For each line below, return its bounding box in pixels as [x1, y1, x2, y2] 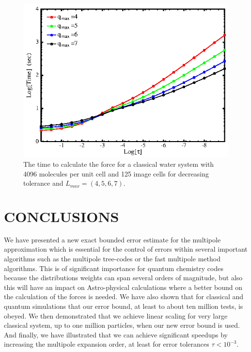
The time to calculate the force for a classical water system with [23, 159, 214, 169]
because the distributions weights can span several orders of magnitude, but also [4, 272, 243, 283]
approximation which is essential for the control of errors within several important [4, 244, 248, 254]
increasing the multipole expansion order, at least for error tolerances [4, 339, 209, 349]
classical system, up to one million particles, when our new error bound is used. [4, 320, 240, 330]
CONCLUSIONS [4, 206, 119, 226]
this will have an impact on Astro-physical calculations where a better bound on [4, 282, 242, 292]
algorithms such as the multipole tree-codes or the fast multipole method [4, 254, 220, 264]
